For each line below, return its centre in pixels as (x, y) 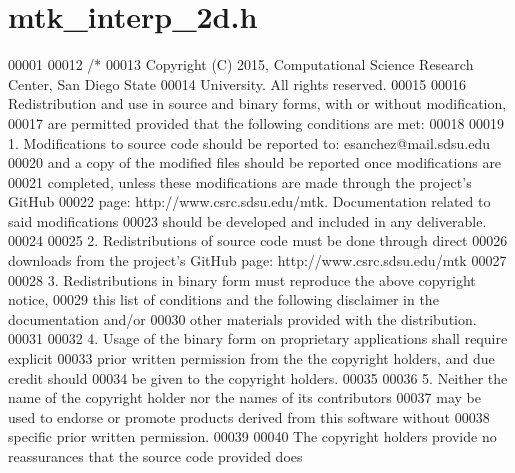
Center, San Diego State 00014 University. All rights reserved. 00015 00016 (237, 83)
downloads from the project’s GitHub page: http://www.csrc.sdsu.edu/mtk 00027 (257, 260)
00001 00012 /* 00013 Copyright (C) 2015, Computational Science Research (241, 64)
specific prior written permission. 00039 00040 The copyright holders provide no (252, 436)
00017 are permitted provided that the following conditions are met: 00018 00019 (256, 122)
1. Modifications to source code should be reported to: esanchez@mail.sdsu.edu (249, 142)
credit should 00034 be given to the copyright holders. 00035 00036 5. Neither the (258, 377)
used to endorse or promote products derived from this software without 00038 (249, 416)
